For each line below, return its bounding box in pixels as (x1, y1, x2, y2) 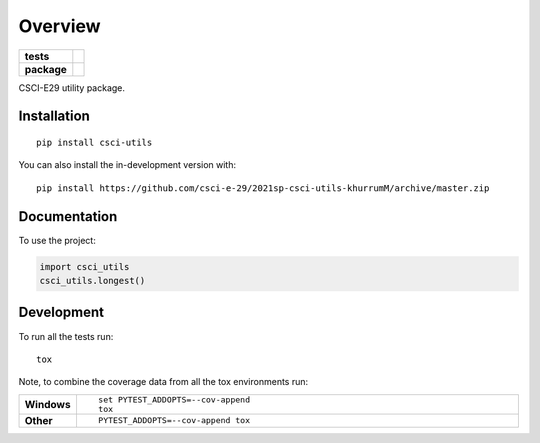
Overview (18, 15, 101, 37)
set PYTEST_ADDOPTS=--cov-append (98, 394, 250, 405)
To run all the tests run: (18, 330, 114, 342)
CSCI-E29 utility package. (18, 81, 125, 94)
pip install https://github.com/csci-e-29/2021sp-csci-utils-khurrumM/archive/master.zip (36, 182, 490, 194)
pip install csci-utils (36, 136, 153, 148)
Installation (18, 108, 90, 125)
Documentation (18, 208, 118, 225)
